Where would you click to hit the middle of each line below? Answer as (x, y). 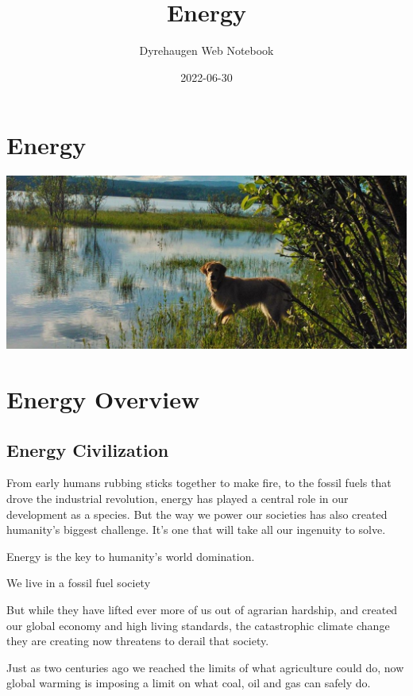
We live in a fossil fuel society (79, 583)
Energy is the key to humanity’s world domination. (131, 556)
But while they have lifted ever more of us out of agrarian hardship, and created (202, 610)
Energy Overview (103, 399)
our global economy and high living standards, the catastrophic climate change (198, 625)
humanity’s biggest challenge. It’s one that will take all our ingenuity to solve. (196, 530)
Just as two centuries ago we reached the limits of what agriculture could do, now (205, 667)
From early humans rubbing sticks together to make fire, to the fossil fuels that (199, 483)
